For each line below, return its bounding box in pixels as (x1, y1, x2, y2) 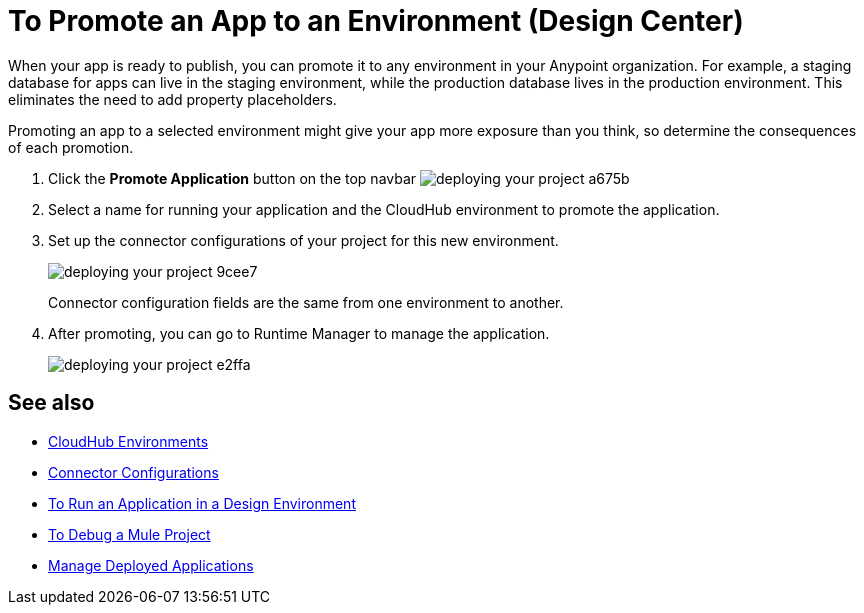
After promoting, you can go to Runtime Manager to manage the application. (48, 324, 550, 342)
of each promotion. (8, 138, 134, 156)
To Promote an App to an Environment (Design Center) (8, 4, 744, 38)
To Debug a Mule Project (48, 525, 211, 543)
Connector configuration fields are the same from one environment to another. (48, 293, 564, 311)
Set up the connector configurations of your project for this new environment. (48, 231, 559, 249)
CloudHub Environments (48, 432, 209, 450)
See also (8, 390, 95, 416)
